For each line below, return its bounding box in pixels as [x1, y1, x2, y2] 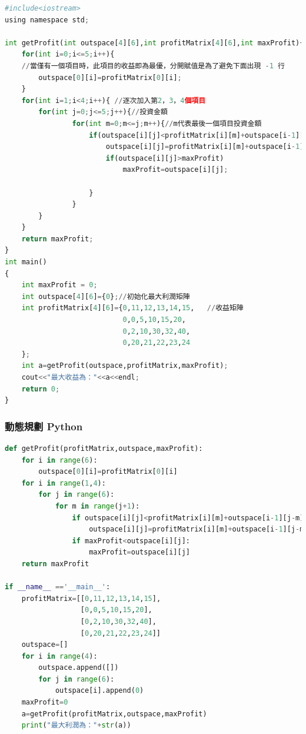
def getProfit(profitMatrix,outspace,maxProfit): [5, 444, 203, 453]
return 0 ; [21, 384, 60, 393]
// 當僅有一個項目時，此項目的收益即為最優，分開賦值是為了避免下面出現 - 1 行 [21, 61, 285, 70]
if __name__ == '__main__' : [5, 583, 111, 592]
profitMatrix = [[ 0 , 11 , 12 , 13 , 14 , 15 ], [21, 594, 161, 603]
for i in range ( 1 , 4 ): [21, 479, 106, 487]
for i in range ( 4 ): [21, 652, 98, 660]
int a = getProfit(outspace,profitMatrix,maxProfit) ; [21, 361, 228, 370]
